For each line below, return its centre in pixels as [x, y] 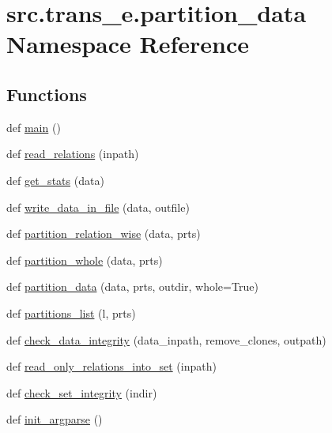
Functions [47, 94]
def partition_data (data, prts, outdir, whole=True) [132, 286]
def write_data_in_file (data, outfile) [98, 207]
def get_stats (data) [55, 180]
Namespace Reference [128, 44]
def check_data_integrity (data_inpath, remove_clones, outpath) [166, 339]
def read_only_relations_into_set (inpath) [111, 366]
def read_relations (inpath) [73, 154]
